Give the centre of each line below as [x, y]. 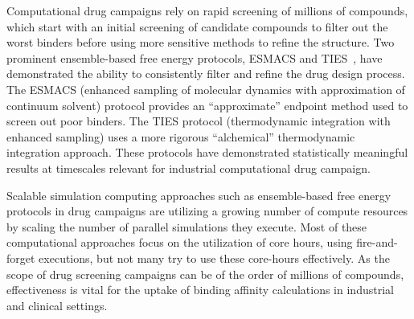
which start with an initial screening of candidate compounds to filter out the [197, 26]
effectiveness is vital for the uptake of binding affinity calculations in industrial [200, 290]
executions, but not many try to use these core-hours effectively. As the [214, 258]
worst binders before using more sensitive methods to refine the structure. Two [201, 42]
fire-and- [377, 242]
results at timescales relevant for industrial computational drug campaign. [189, 168]
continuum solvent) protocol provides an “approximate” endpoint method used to [207, 105]
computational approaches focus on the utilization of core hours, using [180, 242]
